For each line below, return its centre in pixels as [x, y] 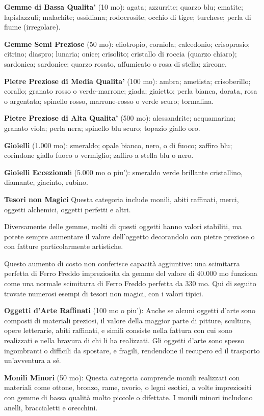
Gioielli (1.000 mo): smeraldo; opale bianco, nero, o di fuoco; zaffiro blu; [118, 145]
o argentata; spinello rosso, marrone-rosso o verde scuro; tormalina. [109, 101]
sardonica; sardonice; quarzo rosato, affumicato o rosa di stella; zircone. [115, 63]
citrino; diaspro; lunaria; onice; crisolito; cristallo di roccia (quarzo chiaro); [121, 54]
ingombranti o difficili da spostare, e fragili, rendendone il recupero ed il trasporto [132, 350]
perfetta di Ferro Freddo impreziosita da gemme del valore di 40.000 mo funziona [131, 273]
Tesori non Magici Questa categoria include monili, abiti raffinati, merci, [122, 199]
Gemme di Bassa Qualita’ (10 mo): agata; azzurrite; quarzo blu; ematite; [124, 7]
